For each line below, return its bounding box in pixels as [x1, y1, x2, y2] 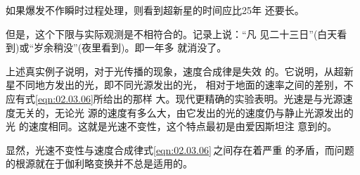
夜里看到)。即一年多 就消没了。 [82, 40, 227, 55]
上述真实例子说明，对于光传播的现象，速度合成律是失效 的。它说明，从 [6, 63, 334, 78]
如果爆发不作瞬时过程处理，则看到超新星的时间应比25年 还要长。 [6, 3, 304, 17]
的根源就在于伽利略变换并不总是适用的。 [6, 156, 193, 171]
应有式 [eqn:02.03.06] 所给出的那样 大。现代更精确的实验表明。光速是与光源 [6, 91, 343, 105]
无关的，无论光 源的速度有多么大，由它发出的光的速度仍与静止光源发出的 [15, 105, 354, 119]
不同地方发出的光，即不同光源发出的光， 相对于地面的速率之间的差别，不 [15, 77, 354, 92]
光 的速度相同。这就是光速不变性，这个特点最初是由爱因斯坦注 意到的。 [6, 119, 337, 134]
